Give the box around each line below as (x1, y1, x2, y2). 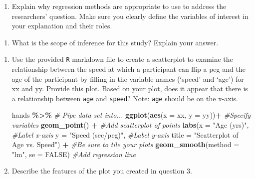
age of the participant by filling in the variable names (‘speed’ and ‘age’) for (11, 73, 244, 84)
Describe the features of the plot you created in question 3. (11, 166, 192, 176)
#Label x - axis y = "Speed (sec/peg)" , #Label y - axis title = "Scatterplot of (11, 129, 239, 140)
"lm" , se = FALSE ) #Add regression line (11, 149, 136, 159)
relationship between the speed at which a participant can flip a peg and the (11, 64, 246, 74)
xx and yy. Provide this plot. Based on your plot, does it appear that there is (11, 83, 248, 94)
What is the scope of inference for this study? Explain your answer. (11, 37, 219, 47)
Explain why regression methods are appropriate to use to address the (11, 1, 227, 11)
